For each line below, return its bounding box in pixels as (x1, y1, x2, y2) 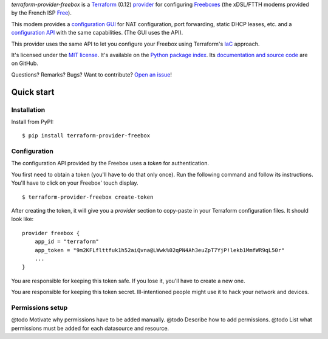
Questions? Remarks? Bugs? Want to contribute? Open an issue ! (11, 70, 173, 78)
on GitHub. (11, 60, 39, 67)
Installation (11, 105, 46, 114)
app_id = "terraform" (34, 238, 100, 245)
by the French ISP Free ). (11, 9, 72, 16)
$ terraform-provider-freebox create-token (22, 193, 154, 200)
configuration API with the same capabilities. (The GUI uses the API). (11, 29, 183, 36)
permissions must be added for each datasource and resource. (11, 324, 169, 332)
